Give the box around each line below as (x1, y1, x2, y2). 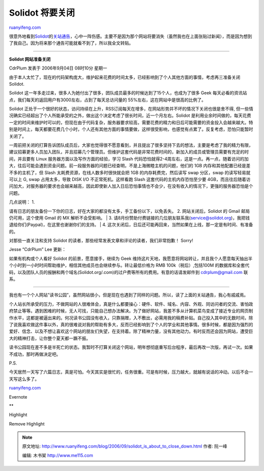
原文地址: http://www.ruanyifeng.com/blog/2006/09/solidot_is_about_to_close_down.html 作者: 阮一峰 (22, 443, 227, 449)
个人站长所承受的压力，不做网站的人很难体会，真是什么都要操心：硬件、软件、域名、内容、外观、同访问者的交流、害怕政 (9, 301, 253, 307)
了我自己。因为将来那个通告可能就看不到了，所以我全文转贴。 (9, 40, 133, 46)
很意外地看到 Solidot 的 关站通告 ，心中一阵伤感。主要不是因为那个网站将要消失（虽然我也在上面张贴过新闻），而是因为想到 (9, 33, 252, 39)
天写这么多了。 (9, 376, 39, 381)
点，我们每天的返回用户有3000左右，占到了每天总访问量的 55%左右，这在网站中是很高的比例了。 (9, 97, 206, 103)
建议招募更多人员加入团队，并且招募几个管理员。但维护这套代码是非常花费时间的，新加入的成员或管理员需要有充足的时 (9, 149, 249, 155)
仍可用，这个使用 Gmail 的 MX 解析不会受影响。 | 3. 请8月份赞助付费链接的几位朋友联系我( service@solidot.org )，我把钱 (9, 215, 250, 221)
